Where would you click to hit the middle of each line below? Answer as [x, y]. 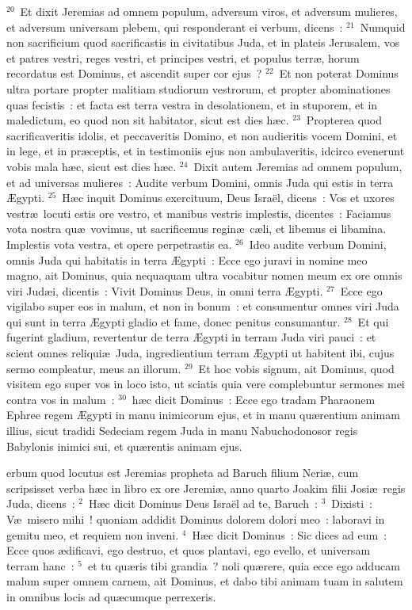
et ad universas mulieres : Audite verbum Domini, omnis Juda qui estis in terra [200, 182]
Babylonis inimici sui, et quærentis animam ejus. [124, 446]
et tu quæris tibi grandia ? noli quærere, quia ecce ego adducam [244, 565]
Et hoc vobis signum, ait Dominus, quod [296, 368]
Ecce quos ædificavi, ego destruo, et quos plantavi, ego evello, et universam [189, 550]
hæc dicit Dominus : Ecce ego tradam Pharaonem [254, 399]
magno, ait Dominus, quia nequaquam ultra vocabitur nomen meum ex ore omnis [204, 275]
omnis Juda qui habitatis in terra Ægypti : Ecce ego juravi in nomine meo [187, 259]
